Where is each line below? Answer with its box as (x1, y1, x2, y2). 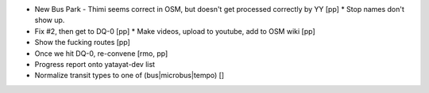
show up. (34, 16, 65, 25)
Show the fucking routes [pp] (34, 38, 130, 47)
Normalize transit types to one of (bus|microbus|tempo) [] (34, 71, 225, 80)
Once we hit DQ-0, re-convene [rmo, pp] (34, 48, 168, 58)
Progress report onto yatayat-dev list (34, 59, 155, 69)
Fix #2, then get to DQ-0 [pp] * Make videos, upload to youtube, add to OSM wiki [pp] (34, 26, 315, 35)
